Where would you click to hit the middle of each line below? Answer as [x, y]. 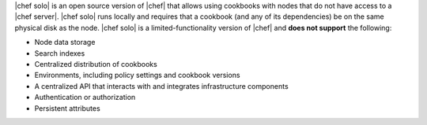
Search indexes [60, 53]
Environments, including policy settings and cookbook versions [137, 75]
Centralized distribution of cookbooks [96, 64]
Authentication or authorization [85, 97]
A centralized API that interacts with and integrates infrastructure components [161, 86]
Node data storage [65, 42]
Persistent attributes [67, 108]
